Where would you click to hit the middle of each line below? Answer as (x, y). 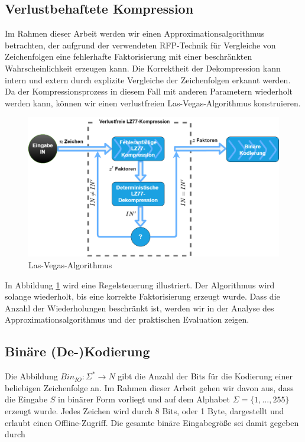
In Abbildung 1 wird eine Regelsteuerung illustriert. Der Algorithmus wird (140, 285)
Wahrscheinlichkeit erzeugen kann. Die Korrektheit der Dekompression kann (143, 68)
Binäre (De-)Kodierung (77, 351)
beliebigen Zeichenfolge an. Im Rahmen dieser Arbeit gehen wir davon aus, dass (149, 387)
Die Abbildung (31, 376)
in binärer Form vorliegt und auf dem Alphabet (144, 399)
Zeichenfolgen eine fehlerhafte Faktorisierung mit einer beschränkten (129, 56)
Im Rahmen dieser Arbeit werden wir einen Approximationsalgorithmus (135, 33)
